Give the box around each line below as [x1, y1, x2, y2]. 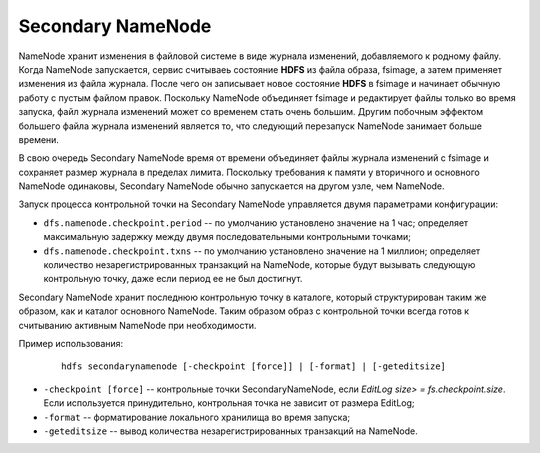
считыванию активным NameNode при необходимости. [18, 319, 257, 331]
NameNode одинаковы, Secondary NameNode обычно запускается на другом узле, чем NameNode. [18, 180, 445, 192]
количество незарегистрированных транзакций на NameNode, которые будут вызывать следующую [43, 259, 476, 271]
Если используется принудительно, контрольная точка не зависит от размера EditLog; [43, 397, 415, 409]
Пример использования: [18, 337, 124, 349]
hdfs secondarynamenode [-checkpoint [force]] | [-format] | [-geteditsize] [61, 361, 447, 372]
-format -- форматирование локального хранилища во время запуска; [43, 411, 350, 423]
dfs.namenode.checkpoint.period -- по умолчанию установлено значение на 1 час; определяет [43, 216, 469, 229]
